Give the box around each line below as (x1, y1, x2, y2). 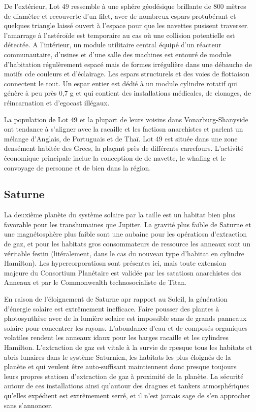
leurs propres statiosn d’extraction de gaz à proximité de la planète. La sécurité (4, 371, 244, 381)
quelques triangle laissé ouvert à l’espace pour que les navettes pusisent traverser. (4, 20, 249, 31)
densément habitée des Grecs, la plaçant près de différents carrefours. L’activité (4, 143, 244, 153)
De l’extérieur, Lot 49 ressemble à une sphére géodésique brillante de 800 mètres (4, 1, 246, 11)
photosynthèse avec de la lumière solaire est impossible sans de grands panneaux (4, 313, 247, 323)
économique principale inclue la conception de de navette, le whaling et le (4, 152, 226, 163)
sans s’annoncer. (4, 400, 53, 410)
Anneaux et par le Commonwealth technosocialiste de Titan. (4, 277, 187, 287)
